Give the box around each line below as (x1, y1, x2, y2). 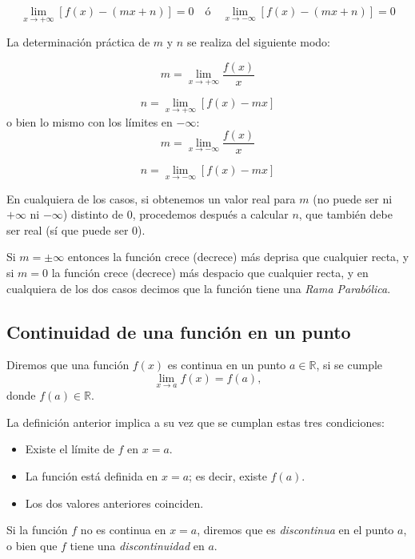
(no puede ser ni (313, 190, 393, 207)
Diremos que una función (6, 356, 130, 373)
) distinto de (62, 206, 123, 223)
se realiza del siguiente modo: (186, 34, 330, 50)
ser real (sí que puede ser (6, 221, 129, 238)
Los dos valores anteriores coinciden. (25, 494, 204, 511)
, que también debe (298, 206, 393, 223)
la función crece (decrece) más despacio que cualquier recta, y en (51, 263, 369, 280)
